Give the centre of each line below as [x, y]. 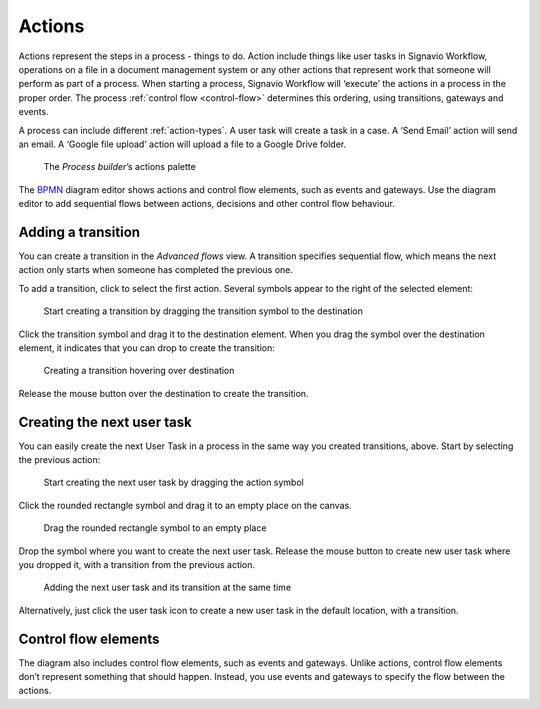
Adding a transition [79, 231]
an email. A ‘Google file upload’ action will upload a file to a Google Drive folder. [182, 144]
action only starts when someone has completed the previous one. [156, 270]
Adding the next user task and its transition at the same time [167, 587]
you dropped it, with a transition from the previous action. [136, 564]
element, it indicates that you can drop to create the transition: [146, 347]
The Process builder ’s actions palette [120, 167]
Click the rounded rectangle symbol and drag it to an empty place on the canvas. [185, 505]
